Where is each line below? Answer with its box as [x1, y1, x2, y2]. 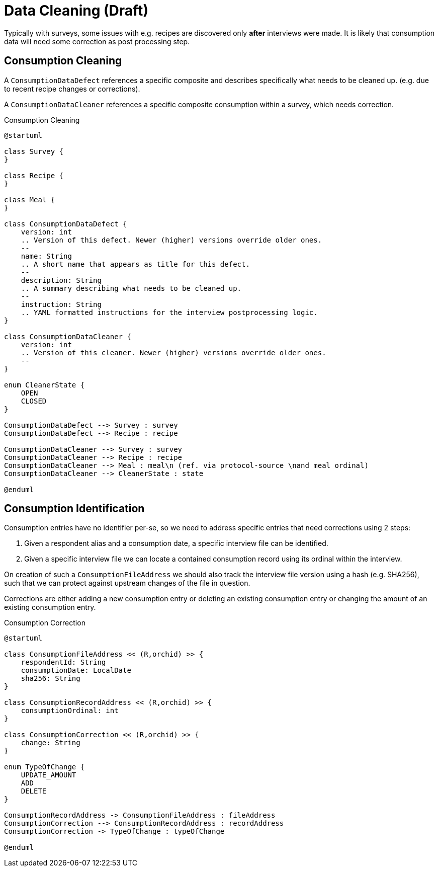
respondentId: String [21, 658, 106, 667]
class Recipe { [4, 171, 64, 180]
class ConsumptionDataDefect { [4, 219, 127, 228]
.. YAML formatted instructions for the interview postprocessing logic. [21, 308, 318, 316]
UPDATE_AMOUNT [21, 771, 76, 779]
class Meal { [4, 195, 55, 204]
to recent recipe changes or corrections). [4, 84, 140, 93]
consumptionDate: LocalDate [21, 666, 131, 675]
